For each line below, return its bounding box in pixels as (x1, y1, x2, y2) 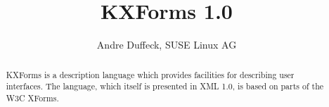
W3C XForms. (6, 92, 59, 103)
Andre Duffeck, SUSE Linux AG (96, 37, 237, 52)
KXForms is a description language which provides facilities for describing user (6, 68, 295, 80)
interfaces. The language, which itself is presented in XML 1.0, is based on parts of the (6, 80, 324, 92)
